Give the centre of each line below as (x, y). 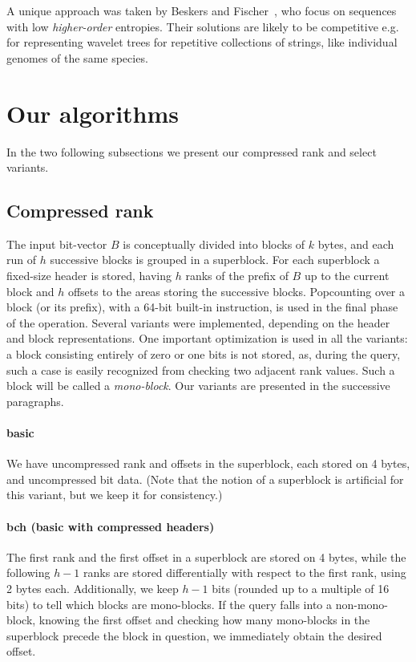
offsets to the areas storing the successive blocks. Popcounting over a (236, 291)
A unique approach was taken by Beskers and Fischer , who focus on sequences (202, 10)
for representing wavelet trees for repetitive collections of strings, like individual (202, 42)
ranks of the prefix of (237, 276)
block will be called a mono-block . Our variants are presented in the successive (198, 386)
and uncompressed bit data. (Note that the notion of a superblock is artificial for (205, 479)
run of (22, 260)
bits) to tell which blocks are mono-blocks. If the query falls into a (169, 604)
